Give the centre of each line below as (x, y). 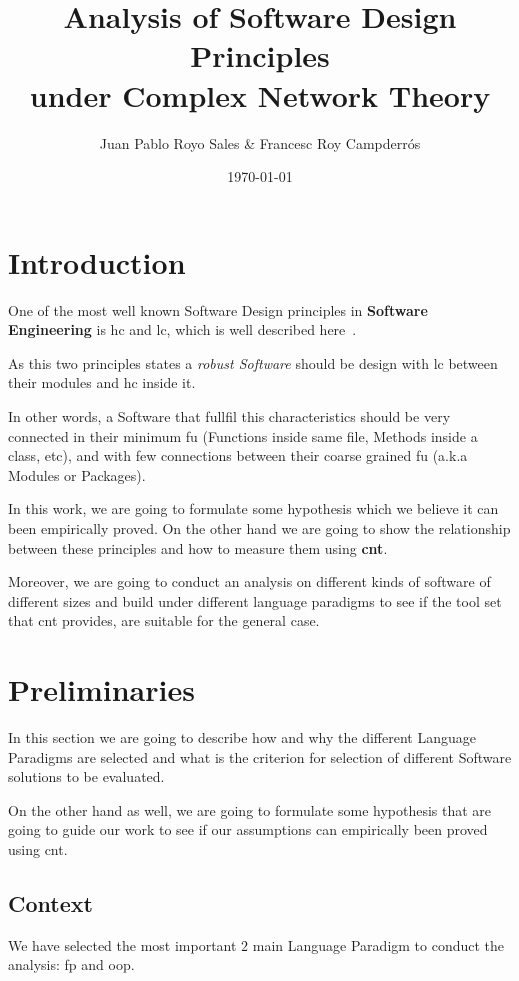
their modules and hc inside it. (102, 382)
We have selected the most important (122, 944)
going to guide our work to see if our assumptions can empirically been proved (248, 829)
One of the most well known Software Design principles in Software (218, 309)
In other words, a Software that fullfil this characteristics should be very (229, 416)
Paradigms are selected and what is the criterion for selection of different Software (260, 756)
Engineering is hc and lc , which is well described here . (182, 329)
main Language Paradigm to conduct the (378, 944)
